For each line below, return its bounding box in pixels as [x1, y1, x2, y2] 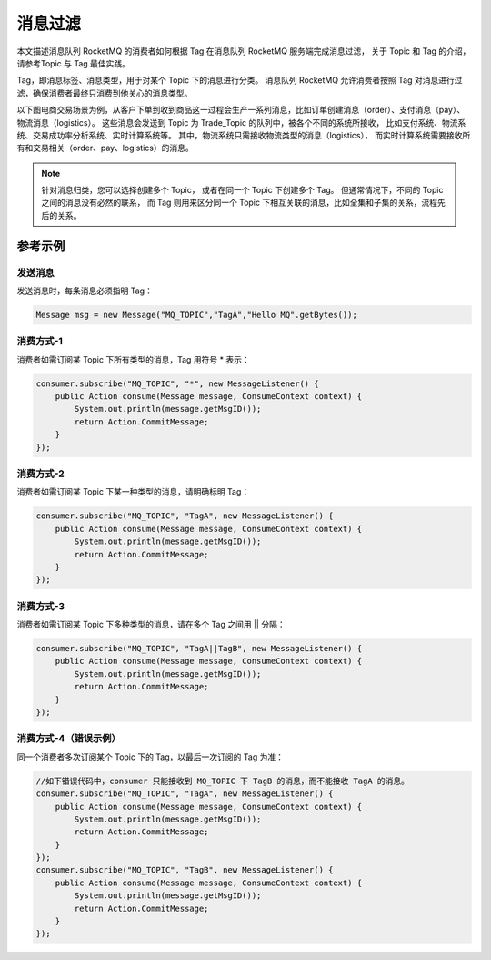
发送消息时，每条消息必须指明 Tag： [16, 285, 154, 296]
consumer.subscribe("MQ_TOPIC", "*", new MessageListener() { [35, 378, 319, 389]
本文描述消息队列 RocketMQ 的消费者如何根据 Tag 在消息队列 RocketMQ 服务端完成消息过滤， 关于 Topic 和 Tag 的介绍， [16, 46, 471, 56]
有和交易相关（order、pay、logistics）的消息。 [16, 142, 195, 154]
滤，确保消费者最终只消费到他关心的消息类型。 [16, 87, 193, 98]
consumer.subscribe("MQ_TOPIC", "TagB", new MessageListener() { [35, 865, 334, 875]
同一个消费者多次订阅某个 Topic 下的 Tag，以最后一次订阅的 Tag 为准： [16, 751, 284, 762]
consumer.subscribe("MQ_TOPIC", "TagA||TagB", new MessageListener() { [35, 643, 363, 654]
